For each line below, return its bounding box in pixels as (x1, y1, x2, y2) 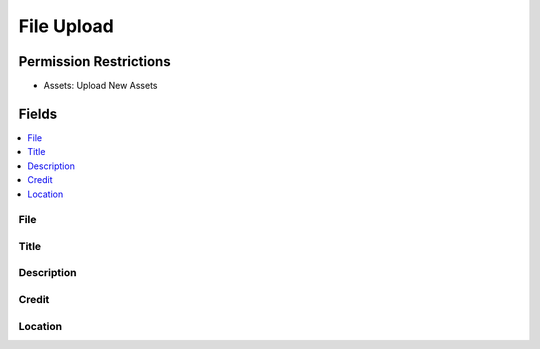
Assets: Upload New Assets (43, 80, 158, 92)
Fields (18, 105, 58, 122)
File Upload (18, 15, 115, 37)
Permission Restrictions (18, 53, 171, 70)
